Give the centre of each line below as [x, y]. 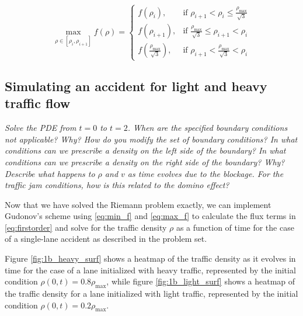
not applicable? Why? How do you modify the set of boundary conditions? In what [151, 139]
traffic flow [38, 103]
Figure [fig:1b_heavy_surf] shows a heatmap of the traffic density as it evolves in [150, 258]
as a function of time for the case [235, 227]
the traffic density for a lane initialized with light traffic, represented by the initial [151, 294]
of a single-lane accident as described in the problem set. [106, 239]
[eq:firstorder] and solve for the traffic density [86, 227]
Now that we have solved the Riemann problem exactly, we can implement [138, 204]
